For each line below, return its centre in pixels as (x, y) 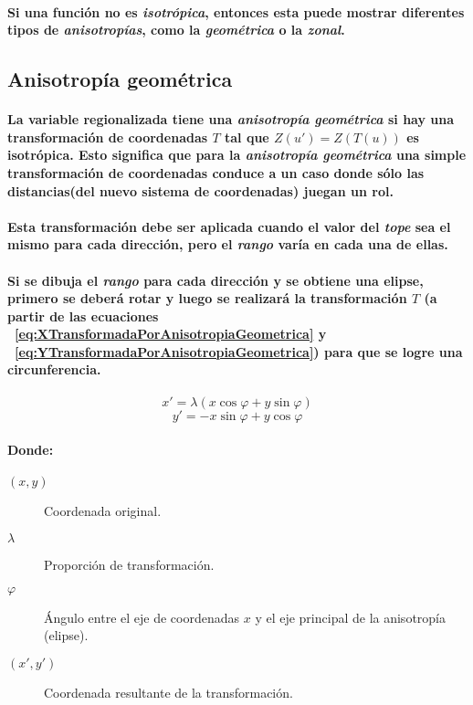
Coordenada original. (103, 511)
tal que (247, 137)
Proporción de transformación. (129, 565)
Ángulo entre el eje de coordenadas (142, 617)
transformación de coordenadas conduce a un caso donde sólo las (216, 172)
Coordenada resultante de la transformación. (168, 692)
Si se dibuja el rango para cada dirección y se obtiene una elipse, (215, 280)
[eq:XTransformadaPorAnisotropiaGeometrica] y (171, 334)
